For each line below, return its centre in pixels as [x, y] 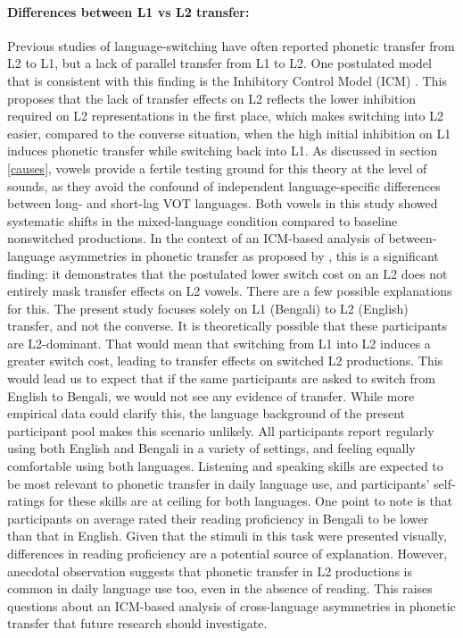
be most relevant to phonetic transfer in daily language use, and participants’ [219, 483]
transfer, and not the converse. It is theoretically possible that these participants [227, 326]
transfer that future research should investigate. [137, 623]
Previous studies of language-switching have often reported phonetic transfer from [231, 45]
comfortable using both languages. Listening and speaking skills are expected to [225, 466]
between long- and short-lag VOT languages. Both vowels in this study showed [223, 203]
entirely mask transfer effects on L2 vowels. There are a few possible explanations [230, 291]
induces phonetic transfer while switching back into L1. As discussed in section [223, 151]
